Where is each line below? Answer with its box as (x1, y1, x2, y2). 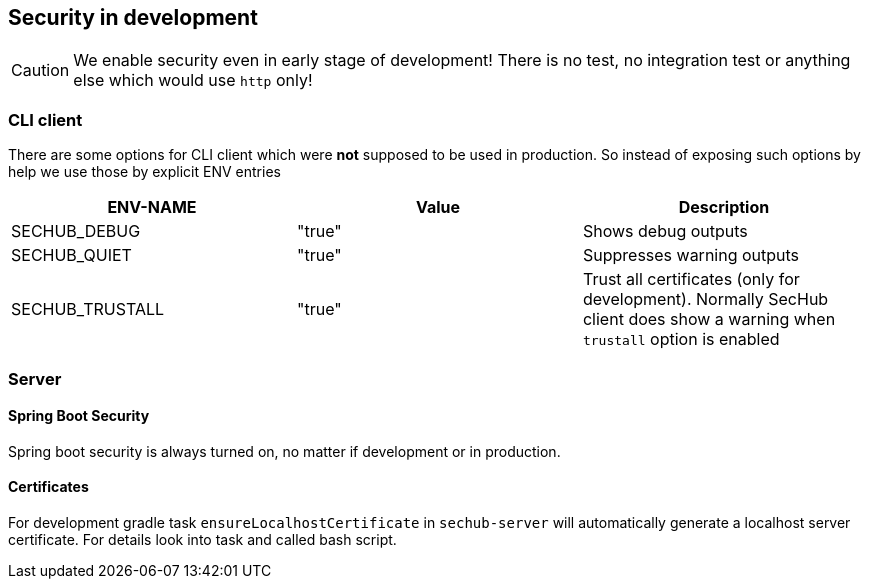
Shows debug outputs (582, 221, 748, 242)
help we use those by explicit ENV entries (8, 163, 281, 181)
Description (678, 197, 770, 218)
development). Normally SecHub (582, 289, 829, 310)
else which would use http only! (73, 70, 313, 91)
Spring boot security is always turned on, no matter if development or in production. (8, 442, 561, 460)
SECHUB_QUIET (11, 245, 132, 266)
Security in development (8, 5, 258, 30)
